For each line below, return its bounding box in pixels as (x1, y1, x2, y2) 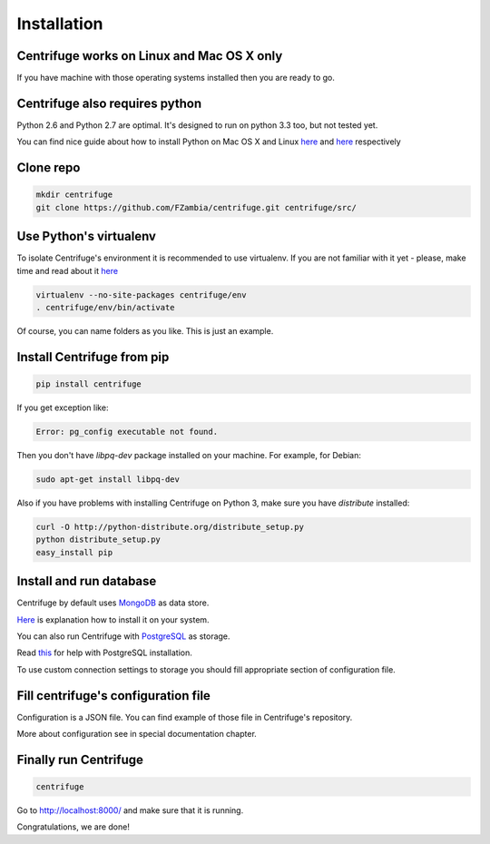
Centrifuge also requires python (16, 95, 202, 111)
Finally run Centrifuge (16, 751, 144, 767)
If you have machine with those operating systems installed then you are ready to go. (16, 73, 336, 83)
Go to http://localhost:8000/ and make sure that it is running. (16, 805, 244, 816)
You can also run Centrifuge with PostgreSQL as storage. (16, 631, 230, 642)
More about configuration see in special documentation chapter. (16, 729, 258, 740)
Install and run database (16, 574, 157, 589)
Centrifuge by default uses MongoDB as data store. (16, 597, 210, 608)
